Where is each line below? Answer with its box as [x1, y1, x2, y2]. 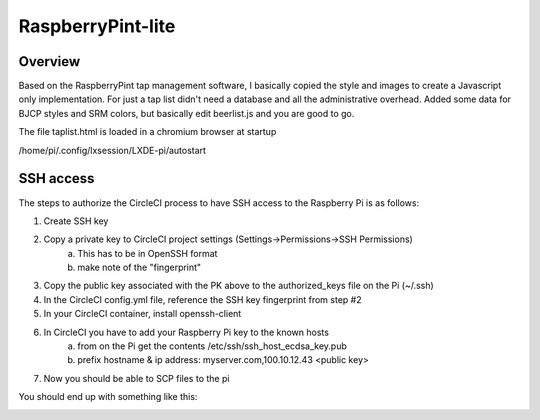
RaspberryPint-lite [18, 15, 176, 37]
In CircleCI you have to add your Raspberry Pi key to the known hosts [43, 326, 330, 338]
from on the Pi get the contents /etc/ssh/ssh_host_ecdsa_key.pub [77, 340, 347, 352]
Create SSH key [43, 215, 109, 227]
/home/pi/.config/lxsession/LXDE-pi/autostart [18, 144, 207, 156]
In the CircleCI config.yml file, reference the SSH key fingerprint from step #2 [43, 293, 362, 305]
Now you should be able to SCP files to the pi [43, 372, 230, 384]
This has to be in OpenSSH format [77, 247, 218, 259]
